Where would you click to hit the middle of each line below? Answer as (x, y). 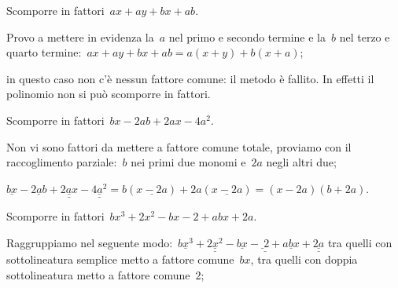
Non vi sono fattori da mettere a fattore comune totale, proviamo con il (179, 146)
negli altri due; (301, 162)
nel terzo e (365, 36)
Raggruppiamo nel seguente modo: (90, 242)
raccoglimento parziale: (62, 162)
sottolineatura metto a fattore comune (98, 274)
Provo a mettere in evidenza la (80, 36)
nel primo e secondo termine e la (247, 36)
